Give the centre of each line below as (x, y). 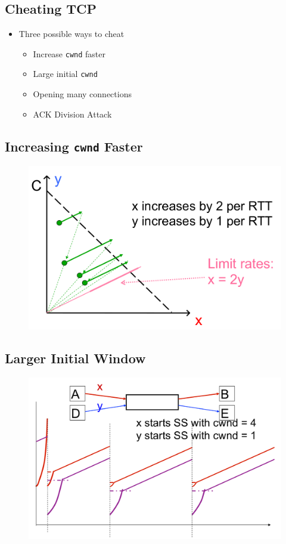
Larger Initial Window (75, 358)
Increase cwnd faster (69, 53)
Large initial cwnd (65, 74)
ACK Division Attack (72, 114)
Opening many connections (82, 94)
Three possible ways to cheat (71, 34)
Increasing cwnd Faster (74, 146)
